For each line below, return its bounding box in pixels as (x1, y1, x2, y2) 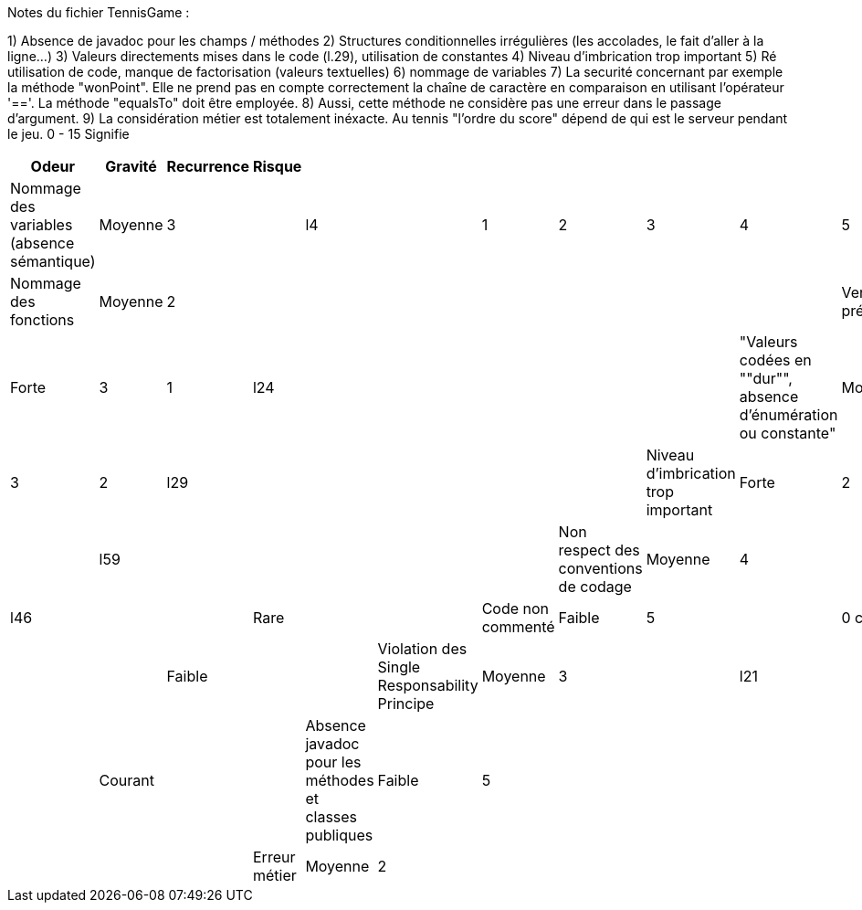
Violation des (377, 640, 468, 658)
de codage (558, 577, 632, 596)
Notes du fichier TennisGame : (7, 5, 190, 20)
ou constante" (739, 424, 836, 442)
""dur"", (739, 369, 793, 387)
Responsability (377, 676, 478, 694)
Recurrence (166, 157, 249, 175)
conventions (558, 559, 643, 577)
